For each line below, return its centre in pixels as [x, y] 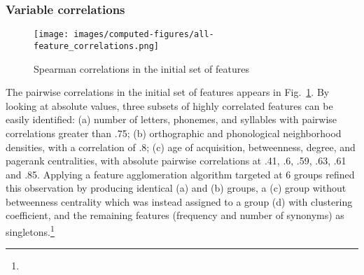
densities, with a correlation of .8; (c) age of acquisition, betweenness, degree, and [181, 147]
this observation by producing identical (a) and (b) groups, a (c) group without [176, 188]
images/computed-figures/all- [144, 35]
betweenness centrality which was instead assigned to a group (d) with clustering [179, 201]
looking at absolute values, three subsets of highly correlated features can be [169, 105]
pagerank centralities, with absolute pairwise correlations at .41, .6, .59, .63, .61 [176, 161]
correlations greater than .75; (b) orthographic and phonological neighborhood [174, 133]
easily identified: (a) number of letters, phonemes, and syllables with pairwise [171, 119]
